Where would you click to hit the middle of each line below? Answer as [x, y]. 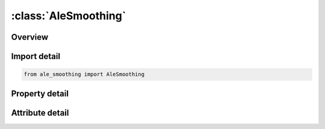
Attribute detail [40, 112]
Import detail [36, 56]
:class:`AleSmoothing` [69, 16]
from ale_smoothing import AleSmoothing [84, 74]
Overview [30, 37]
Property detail [40, 93]
